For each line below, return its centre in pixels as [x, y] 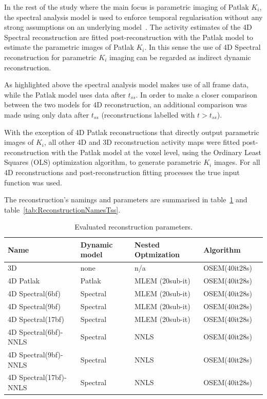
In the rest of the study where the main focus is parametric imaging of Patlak [127, 7]
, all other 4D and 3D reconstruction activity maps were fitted [142, 142]
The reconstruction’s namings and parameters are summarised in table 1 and [126, 199]
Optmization [157, 254]
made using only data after [47, 114]
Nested [147, 244]
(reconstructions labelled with [148, 114]
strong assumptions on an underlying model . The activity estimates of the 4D [128, 27]
